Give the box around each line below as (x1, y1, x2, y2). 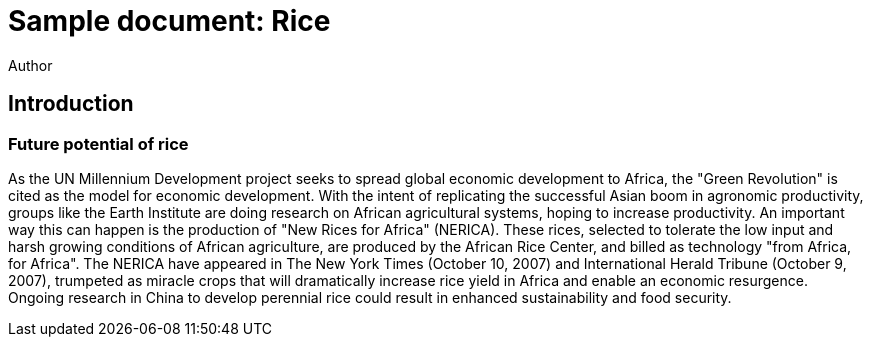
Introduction (8, 91, 134, 117)
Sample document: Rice (8, 4, 331, 38)
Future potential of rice (8, 133, 189, 154)
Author (8, 56, 53, 74)
